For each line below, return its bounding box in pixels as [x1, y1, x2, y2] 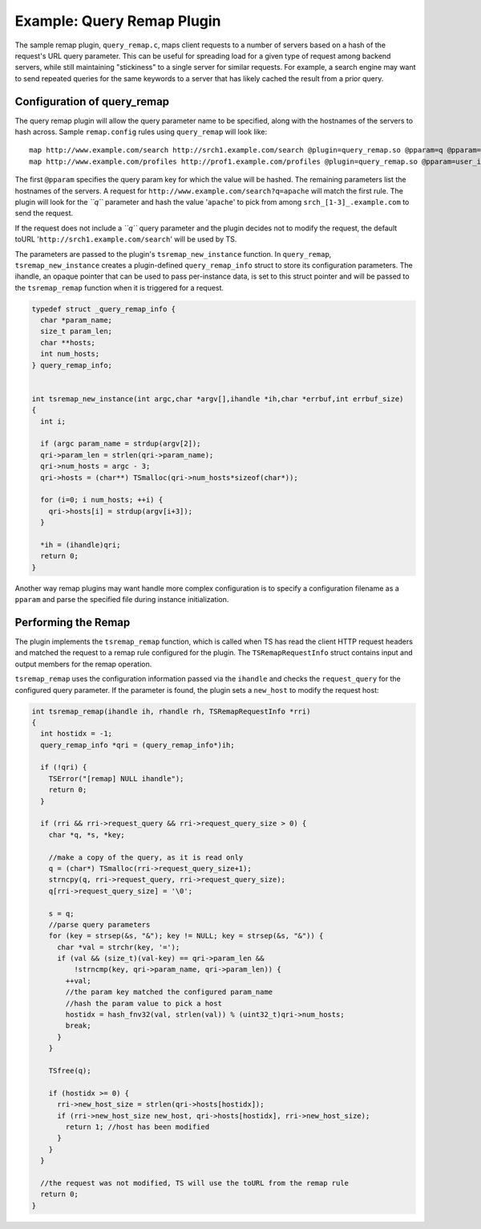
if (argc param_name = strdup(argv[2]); [40, 439, 201, 449]
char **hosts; [40, 338, 96, 347]
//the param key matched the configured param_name [65, 987, 273, 997]
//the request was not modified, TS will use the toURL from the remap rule [40, 1178, 349, 1187]
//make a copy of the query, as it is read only [48, 853, 244, 862]
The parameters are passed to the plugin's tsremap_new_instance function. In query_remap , [14, 249, 332, 258]
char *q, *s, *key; [48, 830, 126, 839]
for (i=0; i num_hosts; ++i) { [40, 495, 164, 505]
